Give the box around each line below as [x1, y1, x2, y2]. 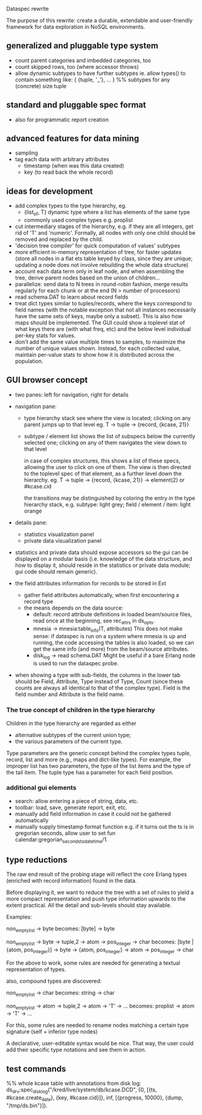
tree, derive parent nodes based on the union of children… [14, 274, 160, 281]
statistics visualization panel [24, 531, 95, 538]
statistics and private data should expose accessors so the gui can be [14, 549, 189, 556]
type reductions [6, 855, 68, 865]
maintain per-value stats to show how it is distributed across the [14, 351, 174, 359]
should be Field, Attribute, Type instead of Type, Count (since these [14, 678, 183, 685]
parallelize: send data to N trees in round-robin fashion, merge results [14, 281, 188, 288]
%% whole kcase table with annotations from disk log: [6, 1080, 142, 1087]
